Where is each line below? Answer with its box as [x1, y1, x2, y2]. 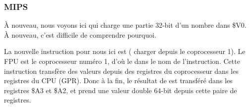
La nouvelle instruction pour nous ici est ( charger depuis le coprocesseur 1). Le [4, 46, 246, 56]
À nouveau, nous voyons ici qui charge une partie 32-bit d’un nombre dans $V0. [4, 20, 247, 30]
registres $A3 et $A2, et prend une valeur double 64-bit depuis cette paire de [4, 85, 237, 95]
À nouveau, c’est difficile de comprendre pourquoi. [4, 29, 156, 40]
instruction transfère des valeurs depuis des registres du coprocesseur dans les [4, 65, 239, 76]
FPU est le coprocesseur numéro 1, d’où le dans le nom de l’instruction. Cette [4, 56, 240, 66]
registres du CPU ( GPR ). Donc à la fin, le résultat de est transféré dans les [4, 75, 233, 86]
